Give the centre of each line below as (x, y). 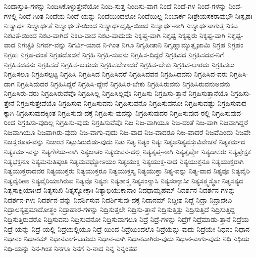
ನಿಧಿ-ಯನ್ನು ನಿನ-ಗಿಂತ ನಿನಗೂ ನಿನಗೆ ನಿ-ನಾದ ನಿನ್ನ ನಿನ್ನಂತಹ (71, 248)
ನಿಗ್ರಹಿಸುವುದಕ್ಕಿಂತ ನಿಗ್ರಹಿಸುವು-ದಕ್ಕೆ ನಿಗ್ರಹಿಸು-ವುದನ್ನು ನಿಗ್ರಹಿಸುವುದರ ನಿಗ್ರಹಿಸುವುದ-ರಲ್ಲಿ (113, 112)
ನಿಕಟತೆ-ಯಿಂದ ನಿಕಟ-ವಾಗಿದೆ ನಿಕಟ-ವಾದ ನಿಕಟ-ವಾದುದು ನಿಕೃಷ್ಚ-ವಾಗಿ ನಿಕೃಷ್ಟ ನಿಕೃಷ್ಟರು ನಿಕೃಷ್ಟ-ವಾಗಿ (115, 35)
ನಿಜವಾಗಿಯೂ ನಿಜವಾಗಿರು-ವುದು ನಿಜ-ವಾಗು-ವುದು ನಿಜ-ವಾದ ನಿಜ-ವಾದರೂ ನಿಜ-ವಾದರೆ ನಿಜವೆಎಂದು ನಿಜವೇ (127, 132)
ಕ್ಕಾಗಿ (9, 112)
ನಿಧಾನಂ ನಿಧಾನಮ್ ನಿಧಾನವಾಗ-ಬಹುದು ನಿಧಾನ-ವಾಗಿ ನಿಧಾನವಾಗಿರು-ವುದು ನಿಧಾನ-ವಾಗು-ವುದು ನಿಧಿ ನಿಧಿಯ (127, 238)
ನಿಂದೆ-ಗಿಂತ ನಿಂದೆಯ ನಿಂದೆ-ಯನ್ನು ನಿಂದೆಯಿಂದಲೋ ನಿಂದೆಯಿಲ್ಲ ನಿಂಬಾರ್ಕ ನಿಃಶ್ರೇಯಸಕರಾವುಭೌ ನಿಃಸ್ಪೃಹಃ (136, 16)
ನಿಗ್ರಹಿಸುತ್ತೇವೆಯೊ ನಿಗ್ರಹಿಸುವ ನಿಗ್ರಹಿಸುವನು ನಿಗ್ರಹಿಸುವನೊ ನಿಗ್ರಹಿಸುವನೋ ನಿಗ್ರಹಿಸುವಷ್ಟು (116, 103)
